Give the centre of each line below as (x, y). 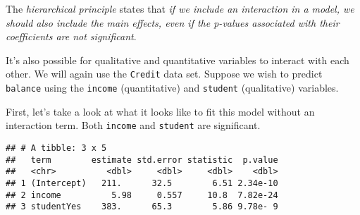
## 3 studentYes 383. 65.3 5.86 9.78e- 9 (142, 207)
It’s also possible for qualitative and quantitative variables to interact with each (178, 60)
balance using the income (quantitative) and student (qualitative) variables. (172, 88)
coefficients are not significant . (71, 36)
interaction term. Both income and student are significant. (133, 125)
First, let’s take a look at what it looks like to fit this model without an (160, 111)
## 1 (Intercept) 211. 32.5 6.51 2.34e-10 (142, 183)
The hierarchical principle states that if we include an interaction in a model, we (180, 8)
